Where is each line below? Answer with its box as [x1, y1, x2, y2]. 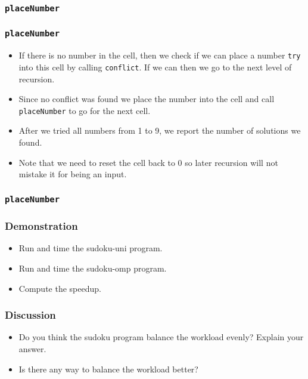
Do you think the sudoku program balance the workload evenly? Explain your [18, 331, 304, 343]
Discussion [5, 307, 56, 322]
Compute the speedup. [18, 282, 101, 294]
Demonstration [5, 218, 78, 233]
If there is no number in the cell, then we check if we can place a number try [18, 49, 301, 61]
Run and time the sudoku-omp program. [18, 261, 167, 274]
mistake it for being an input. [18, 168, 127, 180]
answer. [18, 342, 46, 355]
